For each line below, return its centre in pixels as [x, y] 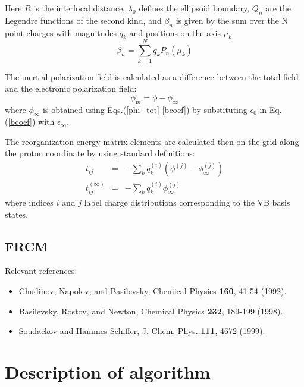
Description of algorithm [108, 371]
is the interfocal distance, [79, 8]
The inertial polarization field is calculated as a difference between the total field [152, 76]
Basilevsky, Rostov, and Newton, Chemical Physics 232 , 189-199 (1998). [151, 311]
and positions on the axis [175, 32]
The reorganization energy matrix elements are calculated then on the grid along [152, 141]
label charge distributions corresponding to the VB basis [187, 202]
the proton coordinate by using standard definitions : [100, 153]
